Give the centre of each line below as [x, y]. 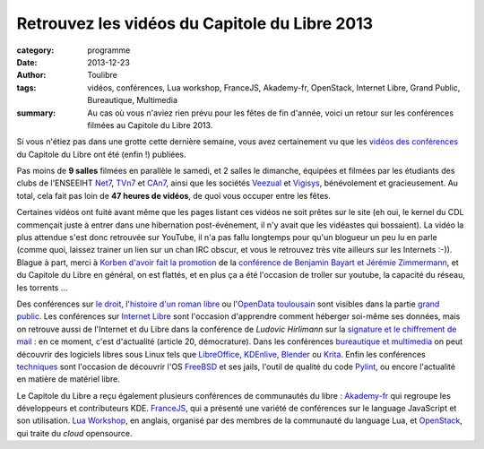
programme [109, 50]
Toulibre [103, 75]
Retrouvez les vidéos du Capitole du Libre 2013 [195, 23]
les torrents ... [42, 288]
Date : [27, 62]
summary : [36, 113]
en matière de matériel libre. [69, 379]
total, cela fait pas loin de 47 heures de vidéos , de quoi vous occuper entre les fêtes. [173, 195]
